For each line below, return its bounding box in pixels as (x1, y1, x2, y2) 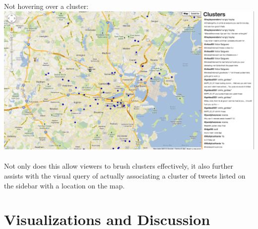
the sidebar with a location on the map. (4, 180, 125, 190)
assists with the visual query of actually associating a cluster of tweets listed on (4, 170, 246, 181)
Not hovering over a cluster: (4, 1, 89, 11)
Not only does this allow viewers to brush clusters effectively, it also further (4, 161, 233, 171)
